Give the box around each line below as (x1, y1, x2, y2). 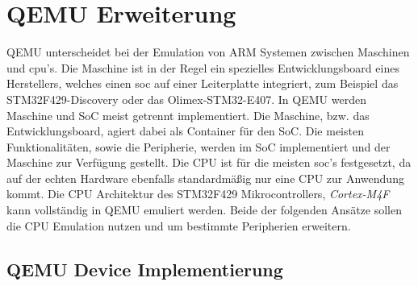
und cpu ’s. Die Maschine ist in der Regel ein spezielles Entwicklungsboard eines (6, 59, 399, 76)
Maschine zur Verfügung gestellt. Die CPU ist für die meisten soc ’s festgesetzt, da (6, 154, 412, 171)
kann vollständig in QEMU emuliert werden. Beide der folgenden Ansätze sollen (6, 201, 402, 218)
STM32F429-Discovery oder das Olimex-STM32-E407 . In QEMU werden (6, 90, 366, 107)
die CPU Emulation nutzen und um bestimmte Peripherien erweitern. (6, 217, 351, 234)
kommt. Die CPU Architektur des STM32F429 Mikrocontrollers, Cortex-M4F (6, 185, 390, 202)
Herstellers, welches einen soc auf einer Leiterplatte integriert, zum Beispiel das (6, 75, 399, 92)
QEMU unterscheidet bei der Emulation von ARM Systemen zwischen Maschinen (6, 44, 410, 60)
